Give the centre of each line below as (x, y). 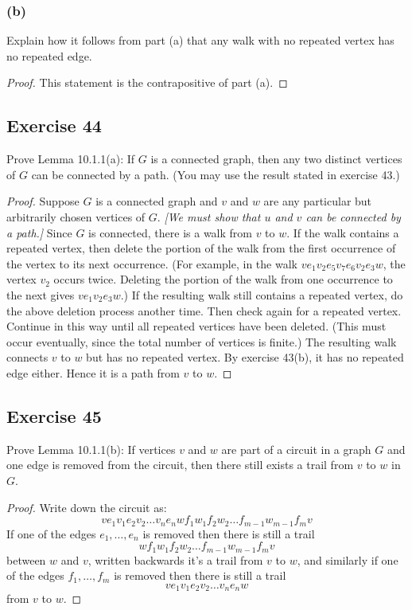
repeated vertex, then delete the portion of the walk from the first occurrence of (201, 248)
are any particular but (318, 201)
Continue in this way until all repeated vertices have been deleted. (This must (196, 326)
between (26, 559)
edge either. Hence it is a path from (93, 372)
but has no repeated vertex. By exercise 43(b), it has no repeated (245, 357)
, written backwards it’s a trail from (175, 559)
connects (27, 357)
